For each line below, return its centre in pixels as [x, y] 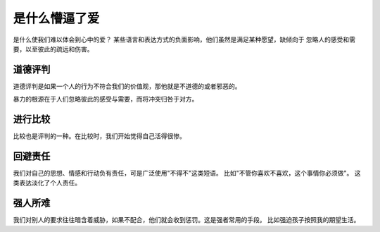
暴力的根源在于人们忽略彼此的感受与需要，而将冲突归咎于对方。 [106, 99]
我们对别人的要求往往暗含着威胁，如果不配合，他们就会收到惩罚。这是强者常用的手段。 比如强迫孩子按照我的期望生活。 [186, 220]
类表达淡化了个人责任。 [47, 183]
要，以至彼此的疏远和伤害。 [53, 49]
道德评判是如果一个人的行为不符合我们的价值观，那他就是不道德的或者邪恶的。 [127, 86]
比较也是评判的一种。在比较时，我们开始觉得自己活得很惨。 [99, 136]
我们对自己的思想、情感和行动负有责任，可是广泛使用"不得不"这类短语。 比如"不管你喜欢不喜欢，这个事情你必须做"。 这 [187, 173]
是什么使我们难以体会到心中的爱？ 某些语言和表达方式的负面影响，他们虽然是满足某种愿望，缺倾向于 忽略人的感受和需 [184, 39]
